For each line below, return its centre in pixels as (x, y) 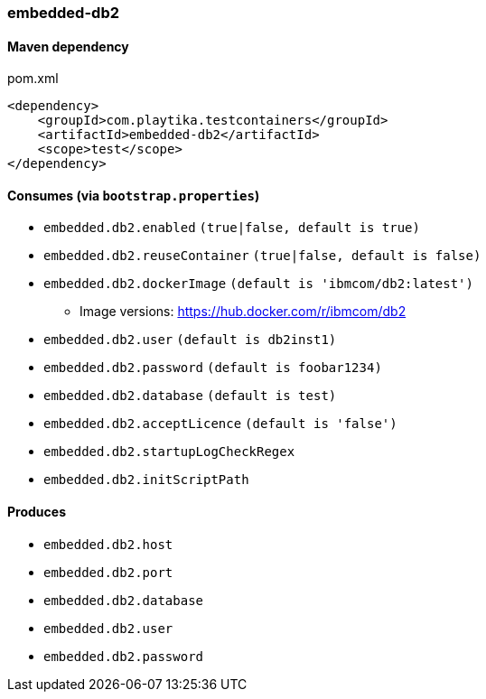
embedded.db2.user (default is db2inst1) (190, 340)
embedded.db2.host (108, 544)
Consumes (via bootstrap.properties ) (134, 195)
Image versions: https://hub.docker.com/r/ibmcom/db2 (243, 312)
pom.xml (33, 79)
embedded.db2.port (108, 572)
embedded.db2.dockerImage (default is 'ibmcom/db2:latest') (258, 284)
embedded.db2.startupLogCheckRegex (169, 452)
